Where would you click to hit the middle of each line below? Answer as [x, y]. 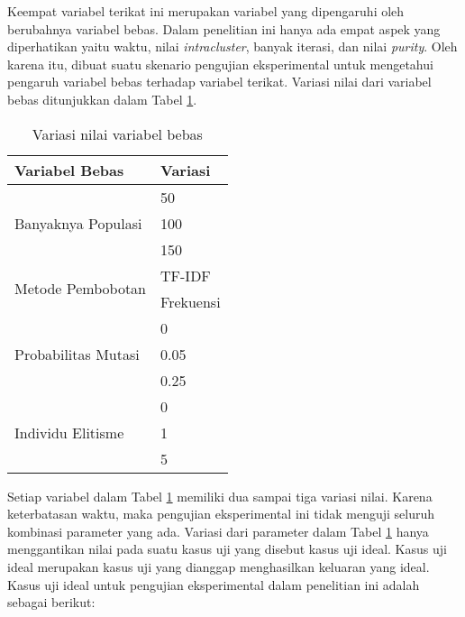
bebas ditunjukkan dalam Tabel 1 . [102, 99]
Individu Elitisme [69, 432]
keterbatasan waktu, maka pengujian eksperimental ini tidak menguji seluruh [221, 514]
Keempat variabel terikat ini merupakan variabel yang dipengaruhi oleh [206, 11]
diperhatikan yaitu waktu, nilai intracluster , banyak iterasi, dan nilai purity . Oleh [232, 46]
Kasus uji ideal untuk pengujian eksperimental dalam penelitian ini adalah [214, 584]
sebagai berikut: [51, 602]
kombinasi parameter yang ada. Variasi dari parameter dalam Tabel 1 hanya [218, 531]
